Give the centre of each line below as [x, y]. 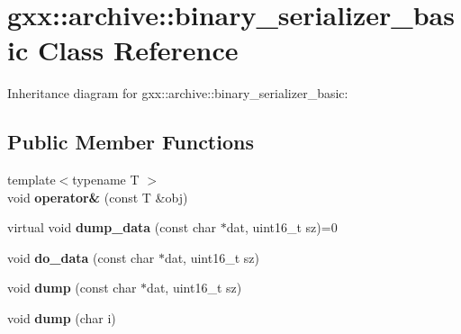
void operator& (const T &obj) [98, 197]
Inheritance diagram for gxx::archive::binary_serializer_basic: [178, 93]
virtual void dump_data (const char [112, 227]
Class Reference [138, 50]
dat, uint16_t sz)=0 [282, 227]
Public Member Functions [131, 142]
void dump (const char [72, 288]
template [32, 180]
